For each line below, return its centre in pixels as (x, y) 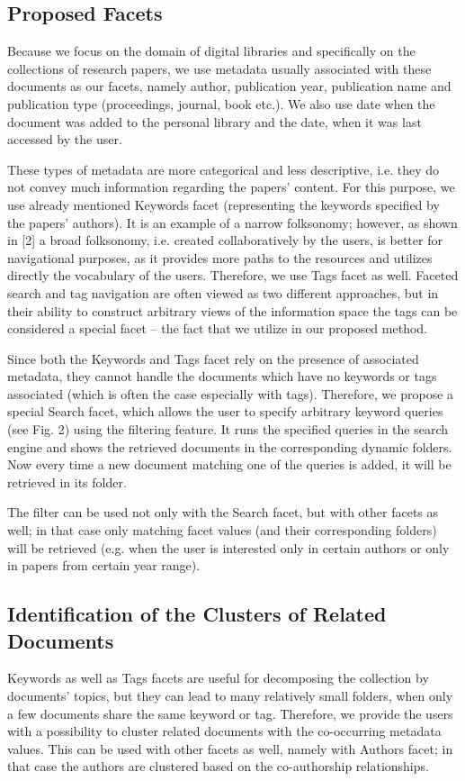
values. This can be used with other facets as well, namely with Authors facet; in (230, 748)
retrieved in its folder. (67, 481)
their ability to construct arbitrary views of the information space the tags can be (232, 310)
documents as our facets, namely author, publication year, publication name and (229, 86)
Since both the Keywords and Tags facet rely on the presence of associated (213, 358)
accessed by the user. (65, 139)
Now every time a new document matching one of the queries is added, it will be (229, 464)
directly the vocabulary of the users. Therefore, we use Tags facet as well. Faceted (233, 275)
